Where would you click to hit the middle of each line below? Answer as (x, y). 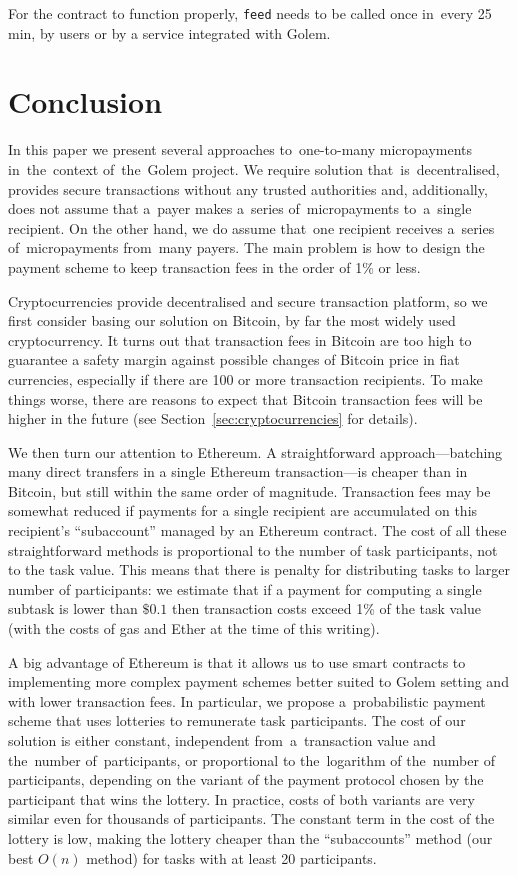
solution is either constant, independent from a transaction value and (222, 740)
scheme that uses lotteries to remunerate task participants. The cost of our (237, 720)
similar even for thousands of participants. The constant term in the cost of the (251, 818)
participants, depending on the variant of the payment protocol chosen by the (246, 779)
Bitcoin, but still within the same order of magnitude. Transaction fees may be (249, 490)
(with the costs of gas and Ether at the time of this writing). (194, 628)
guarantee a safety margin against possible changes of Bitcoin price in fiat (234, 359)
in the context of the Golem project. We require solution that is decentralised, (254, 168)
